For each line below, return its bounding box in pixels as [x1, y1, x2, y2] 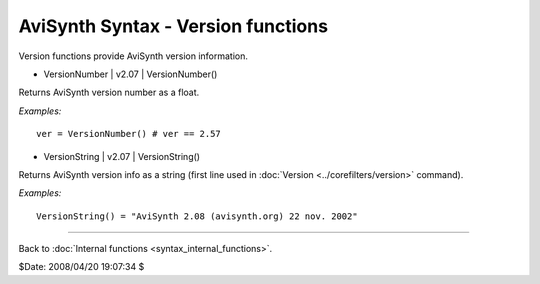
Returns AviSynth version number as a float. [18, 86, 200, 99]
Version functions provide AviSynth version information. [18, 50, 249, 62]
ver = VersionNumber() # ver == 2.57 [36, 128, 222, 140]
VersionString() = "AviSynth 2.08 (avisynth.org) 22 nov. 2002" [36, 210, 359, 222]
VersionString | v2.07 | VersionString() [43, 150, 200, 162]
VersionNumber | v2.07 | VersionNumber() [43, 68, 218, 80]
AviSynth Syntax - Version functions [18, 15, 329, 37]
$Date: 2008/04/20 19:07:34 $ [18, 261, 145, 273]
